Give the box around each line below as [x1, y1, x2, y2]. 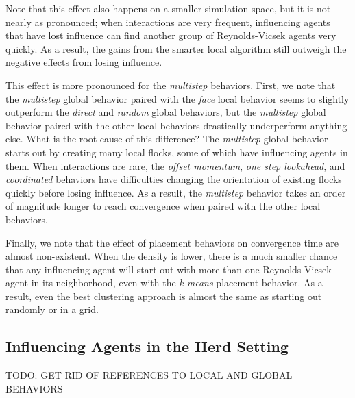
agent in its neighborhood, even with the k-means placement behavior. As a [5, 275, 323, 290]
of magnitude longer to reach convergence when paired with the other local [5, 199, 321, 213]
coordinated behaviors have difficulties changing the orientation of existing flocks [5, 172, 342, 186]
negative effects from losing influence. [5, 55, 162, 69]
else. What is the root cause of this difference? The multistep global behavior [5, 132, 328, 146]
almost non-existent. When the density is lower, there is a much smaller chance [5, 249, 338, 263]
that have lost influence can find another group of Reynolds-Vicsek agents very [5, 28, 336, 42]
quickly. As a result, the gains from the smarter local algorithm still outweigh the [5, 41, 347, 55]
